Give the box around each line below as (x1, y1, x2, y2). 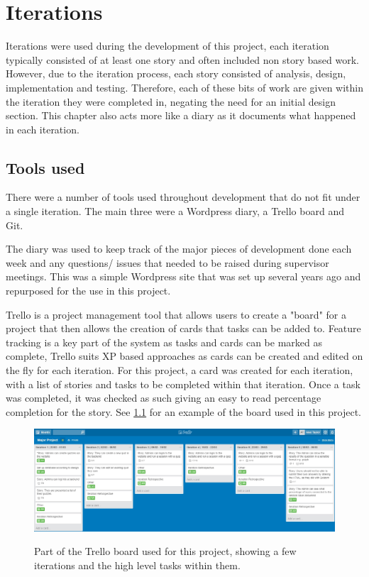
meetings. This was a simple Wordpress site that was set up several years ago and (6, 269, 361, 284)
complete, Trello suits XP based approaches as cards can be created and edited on (6, 348, 363, 363)
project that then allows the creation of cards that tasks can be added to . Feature (6, 321, 361, 336)
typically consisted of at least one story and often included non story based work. (6, 52, 359, 67)
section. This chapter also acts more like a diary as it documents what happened (6, 108, 356, 123)
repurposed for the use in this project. (6, 283, 171, 298)
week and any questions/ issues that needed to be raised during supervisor (6, 255, 329, 270)
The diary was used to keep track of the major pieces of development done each (6, 241, 352, 256)
